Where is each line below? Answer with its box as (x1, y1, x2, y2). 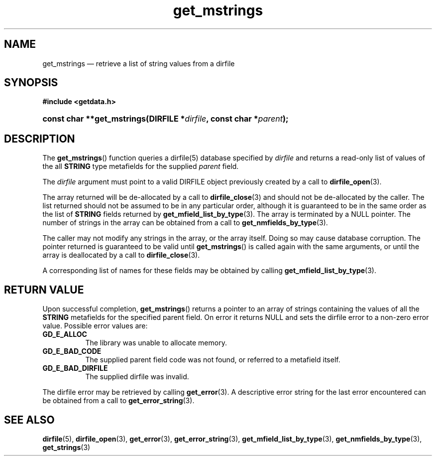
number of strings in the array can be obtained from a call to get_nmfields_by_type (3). (42, 218, 328, 227)
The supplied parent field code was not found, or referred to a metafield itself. (85, 355, 340, 364)
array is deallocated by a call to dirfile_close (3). (42, 251, 200, 260)
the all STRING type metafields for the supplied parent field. (42, 162, 239, 171)
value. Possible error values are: (42, 321, 148, 330)
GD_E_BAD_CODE (42, 347, 102, 356)
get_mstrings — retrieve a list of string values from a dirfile (42, 59, 235, 68)
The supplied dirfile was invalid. (85, 372, 189, 381)
